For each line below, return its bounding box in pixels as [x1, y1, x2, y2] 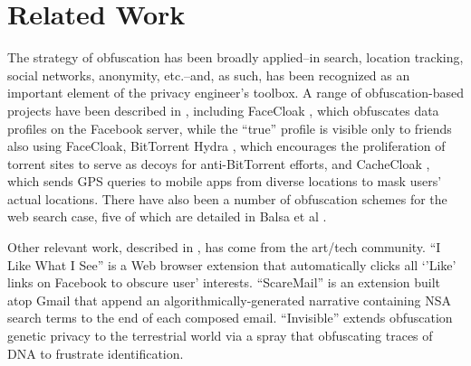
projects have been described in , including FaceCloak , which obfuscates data [7, 100, 439, 119]
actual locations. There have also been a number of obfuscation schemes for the [7, 189, 447, 208]
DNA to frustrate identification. [7, 343, 184, 362]
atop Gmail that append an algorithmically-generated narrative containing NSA [7, 290, 451, 309]
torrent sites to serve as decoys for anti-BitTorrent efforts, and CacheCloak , [7, 154, 430, 173]
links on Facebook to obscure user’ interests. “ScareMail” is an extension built [7, 273, 441, 292]
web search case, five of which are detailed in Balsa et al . [7, 207, 327, 226]
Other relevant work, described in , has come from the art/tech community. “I [7, 238, 441, 257]
